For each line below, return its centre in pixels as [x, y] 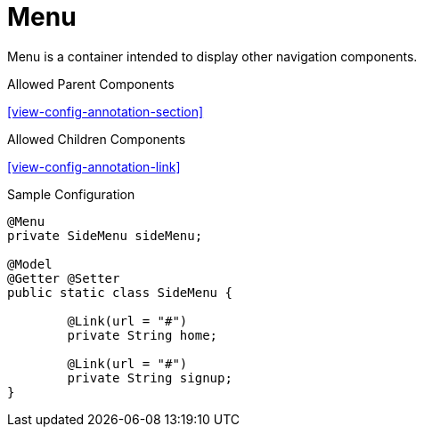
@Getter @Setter [64, 278]
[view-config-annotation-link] [94, 166]
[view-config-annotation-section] [106, 111]
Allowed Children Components [97, 139]
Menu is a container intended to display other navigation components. [212, 56]
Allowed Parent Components [91, 84]
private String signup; [150, 378]
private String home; [143, 335]
